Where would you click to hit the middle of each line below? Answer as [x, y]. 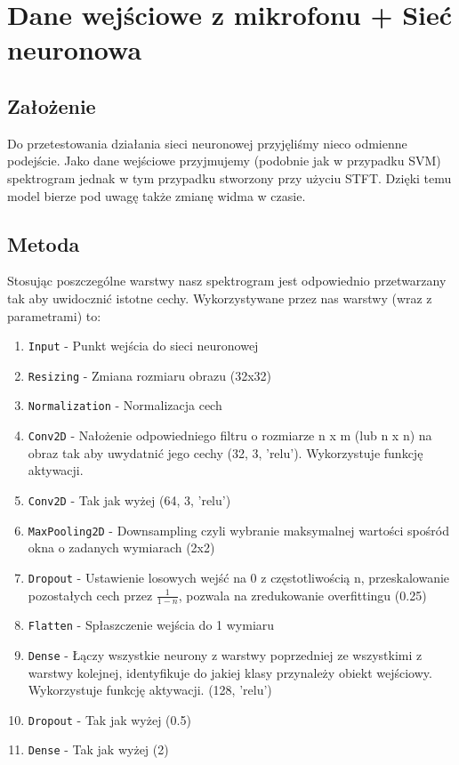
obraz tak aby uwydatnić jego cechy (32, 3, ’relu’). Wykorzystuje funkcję [225, 452]
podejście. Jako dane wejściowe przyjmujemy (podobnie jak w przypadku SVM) [224, 161]
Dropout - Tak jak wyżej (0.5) [109, 719]
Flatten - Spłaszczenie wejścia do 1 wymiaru [151, 625]
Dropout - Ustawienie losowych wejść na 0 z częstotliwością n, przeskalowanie [239, 577]
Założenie [52, 105]
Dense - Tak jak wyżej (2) [98, 749]
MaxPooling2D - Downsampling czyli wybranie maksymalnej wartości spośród [238, 530]
